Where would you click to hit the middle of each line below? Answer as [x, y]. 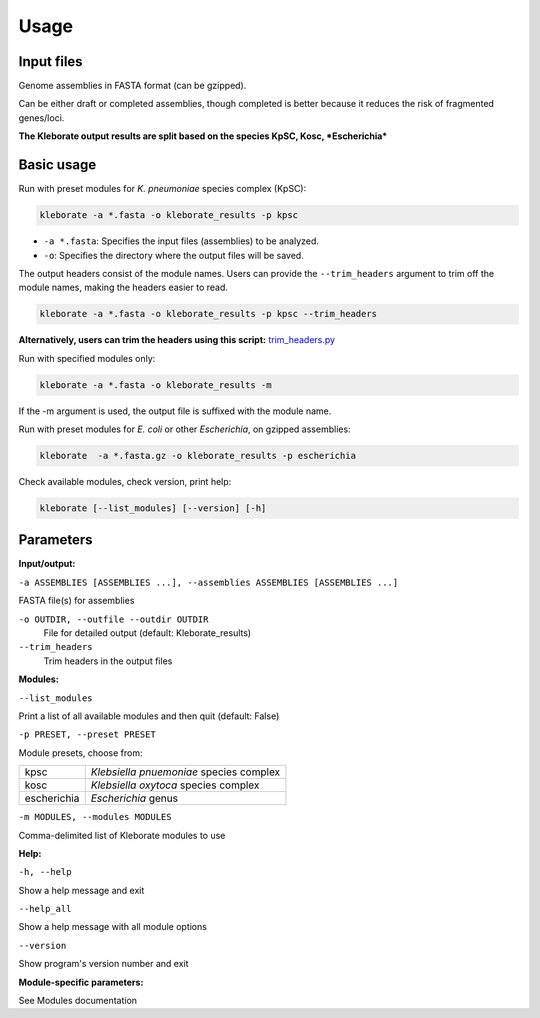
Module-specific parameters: [81, 982]
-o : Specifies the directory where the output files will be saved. [173, 255]
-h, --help [45, 872]
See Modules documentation [78, 1001]
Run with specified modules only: [87, 358]
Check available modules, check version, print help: [125, 481]
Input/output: [47, 564]
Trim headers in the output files [108, 661]
